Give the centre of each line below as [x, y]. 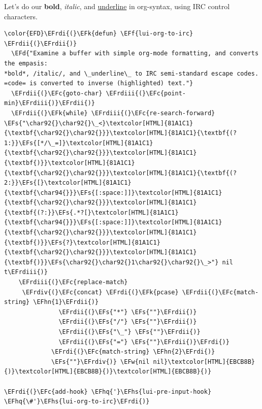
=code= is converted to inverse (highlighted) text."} [99, 83]
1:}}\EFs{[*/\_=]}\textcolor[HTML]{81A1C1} [79, 143]
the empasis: [26, 63]
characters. [21, 16]
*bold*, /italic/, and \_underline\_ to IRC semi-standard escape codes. [132, 73]
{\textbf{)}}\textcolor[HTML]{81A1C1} [70, 163]
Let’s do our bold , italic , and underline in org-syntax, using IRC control [117, 6]
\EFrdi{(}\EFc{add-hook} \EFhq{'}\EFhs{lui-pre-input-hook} [108, 391]
